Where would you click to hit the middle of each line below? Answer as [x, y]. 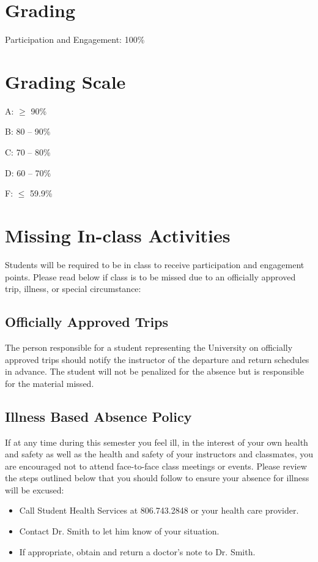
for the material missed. [50, 383]
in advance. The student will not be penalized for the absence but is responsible [154, 371]
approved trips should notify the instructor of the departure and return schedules [157, 359]
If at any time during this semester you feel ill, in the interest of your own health [157, 442]
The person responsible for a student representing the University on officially [149, 347]
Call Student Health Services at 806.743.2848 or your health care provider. [159, 510]
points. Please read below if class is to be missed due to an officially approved [150, 276]
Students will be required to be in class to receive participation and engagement [155, 264]
